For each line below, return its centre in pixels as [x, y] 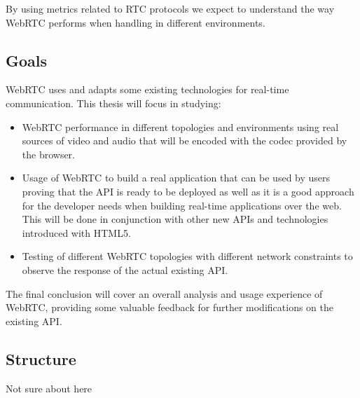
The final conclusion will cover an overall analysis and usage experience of [164, 293]
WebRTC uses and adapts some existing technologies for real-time [147, 89]
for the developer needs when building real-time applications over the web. [182, 205]
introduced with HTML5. [76, 232]
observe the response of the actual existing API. [125, 269]
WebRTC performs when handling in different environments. [136, 22]
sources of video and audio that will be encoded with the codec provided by [185, 140]
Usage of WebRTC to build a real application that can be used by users [176, 178]
